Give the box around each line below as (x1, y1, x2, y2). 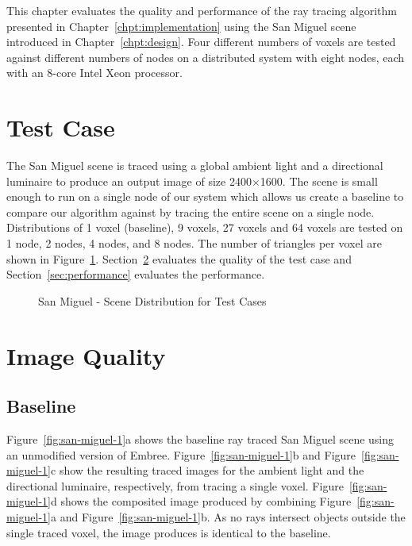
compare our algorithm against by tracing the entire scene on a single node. (6, 203, 375, 220)
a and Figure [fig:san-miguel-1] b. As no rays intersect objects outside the (51, 508, 406, 525)
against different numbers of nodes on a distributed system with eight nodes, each (6, 48, 405, 65)
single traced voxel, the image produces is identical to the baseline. (6, 524, 331, 540)
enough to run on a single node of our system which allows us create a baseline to (6, 188, 404, 205)
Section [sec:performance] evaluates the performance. (6, 266, 265, 283)
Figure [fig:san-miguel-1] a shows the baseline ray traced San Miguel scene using (6, 431, 395, 448)
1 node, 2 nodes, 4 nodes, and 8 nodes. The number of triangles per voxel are (6, 235, 382, 252)
